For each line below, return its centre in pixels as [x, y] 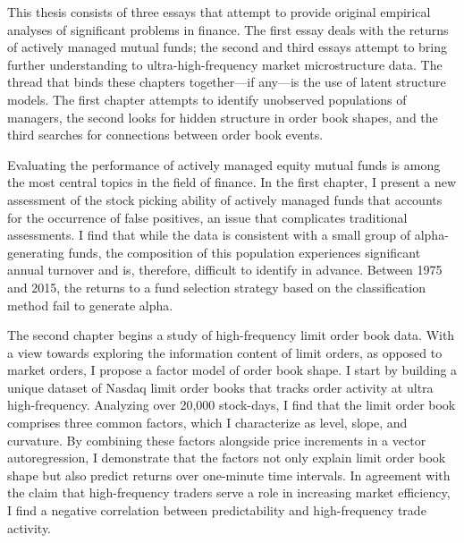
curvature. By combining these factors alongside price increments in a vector [217, 440]
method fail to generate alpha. [90, 305]
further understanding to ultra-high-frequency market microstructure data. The [225, 64]
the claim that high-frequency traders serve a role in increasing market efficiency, [229, 492]
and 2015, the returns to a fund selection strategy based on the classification [217, 287]
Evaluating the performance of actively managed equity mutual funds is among [224, 164]
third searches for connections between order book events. [165, 135]
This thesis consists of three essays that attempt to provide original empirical [219, 12]
